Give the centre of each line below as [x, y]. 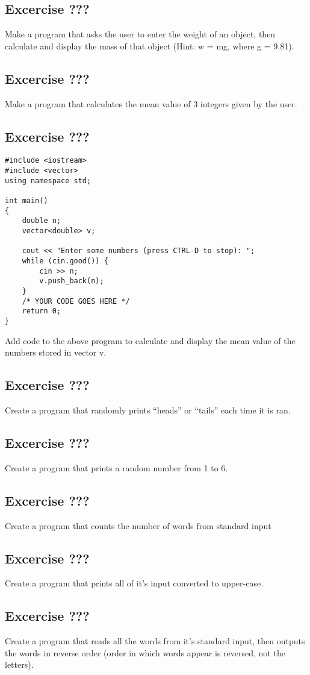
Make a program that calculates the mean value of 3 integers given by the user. [151, 103]
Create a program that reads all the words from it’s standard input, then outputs [155, 641]
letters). [19, 664]
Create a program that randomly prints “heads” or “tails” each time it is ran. [148, 410]
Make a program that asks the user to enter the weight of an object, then [140, 34]
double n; [42, 221]
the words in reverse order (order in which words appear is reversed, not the [145, 652]
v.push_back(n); [72, 281]
